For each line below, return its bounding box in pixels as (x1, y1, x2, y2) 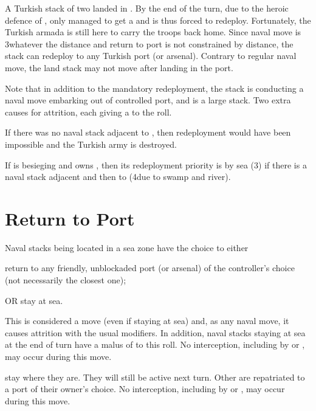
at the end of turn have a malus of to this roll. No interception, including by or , (5, 338, 305, 351)
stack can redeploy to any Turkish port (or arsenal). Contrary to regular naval (5, 49, 297, 62)
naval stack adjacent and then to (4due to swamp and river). (5, 170, 231, 183)
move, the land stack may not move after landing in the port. (5, 61, 233, 74)
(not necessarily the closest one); (5, 274, 126, 286)
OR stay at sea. (5, 294, 63, 306)
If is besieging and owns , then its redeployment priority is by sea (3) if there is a (5, 158, 307, 171)
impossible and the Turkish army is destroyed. (5, 137, 177, 150)
